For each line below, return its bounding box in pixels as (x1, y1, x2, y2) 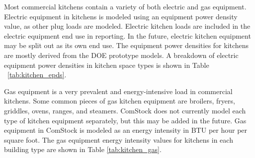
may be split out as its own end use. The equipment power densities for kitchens (4, 40, 249, 51)
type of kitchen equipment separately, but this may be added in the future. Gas (4, 115, 247, 125)
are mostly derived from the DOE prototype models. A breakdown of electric (4, 50, 239, 60)
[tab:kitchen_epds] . (7, 69, 67, 80)
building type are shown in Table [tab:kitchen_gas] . (4, 144, 162, 155)
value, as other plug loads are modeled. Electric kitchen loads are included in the (4, 21, 251, 31)
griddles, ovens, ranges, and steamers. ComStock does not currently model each (4, 105, 246, 115)
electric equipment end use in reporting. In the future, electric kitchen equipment (4, 30, 251, 41)
